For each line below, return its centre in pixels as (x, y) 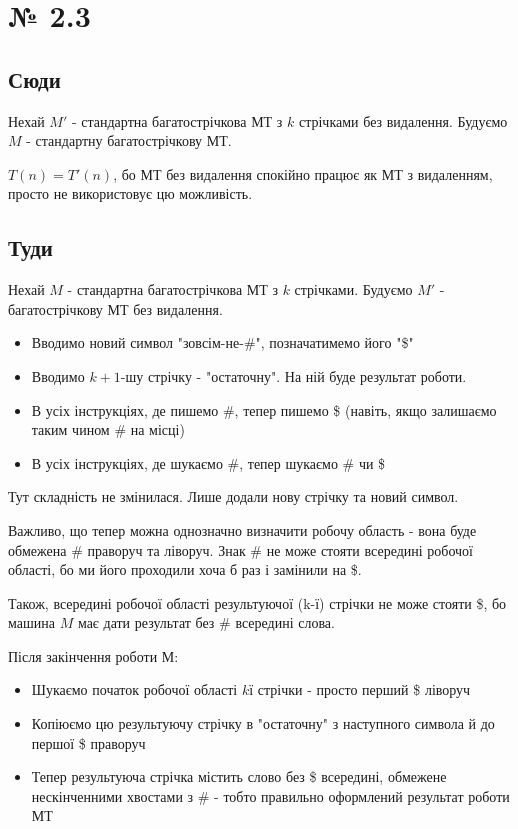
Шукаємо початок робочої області (134, 689)
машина (31, 622)
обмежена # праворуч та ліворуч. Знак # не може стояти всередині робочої (241, 549)
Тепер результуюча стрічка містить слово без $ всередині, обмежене (239, 776)
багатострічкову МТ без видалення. (115, 308)
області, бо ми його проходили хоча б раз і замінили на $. (185, 569)
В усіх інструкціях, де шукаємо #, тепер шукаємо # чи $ (208, 462)
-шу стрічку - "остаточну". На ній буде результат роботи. (293, 375)
